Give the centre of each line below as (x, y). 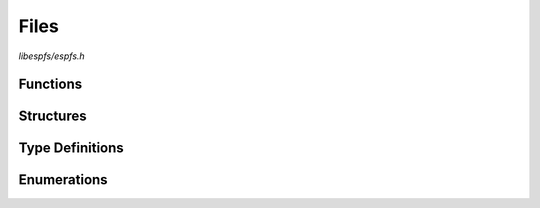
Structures (52, 116)
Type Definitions (71, 148)
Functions (50, 84)
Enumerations (63, 180)
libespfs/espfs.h (51, 56)
